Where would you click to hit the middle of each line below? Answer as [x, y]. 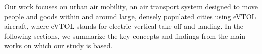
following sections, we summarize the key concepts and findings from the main [125, 36]
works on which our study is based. [58, 46]
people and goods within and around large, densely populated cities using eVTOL [130, 16]
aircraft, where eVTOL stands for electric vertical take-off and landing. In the [124, 26]
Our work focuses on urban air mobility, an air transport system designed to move [131, 6]
